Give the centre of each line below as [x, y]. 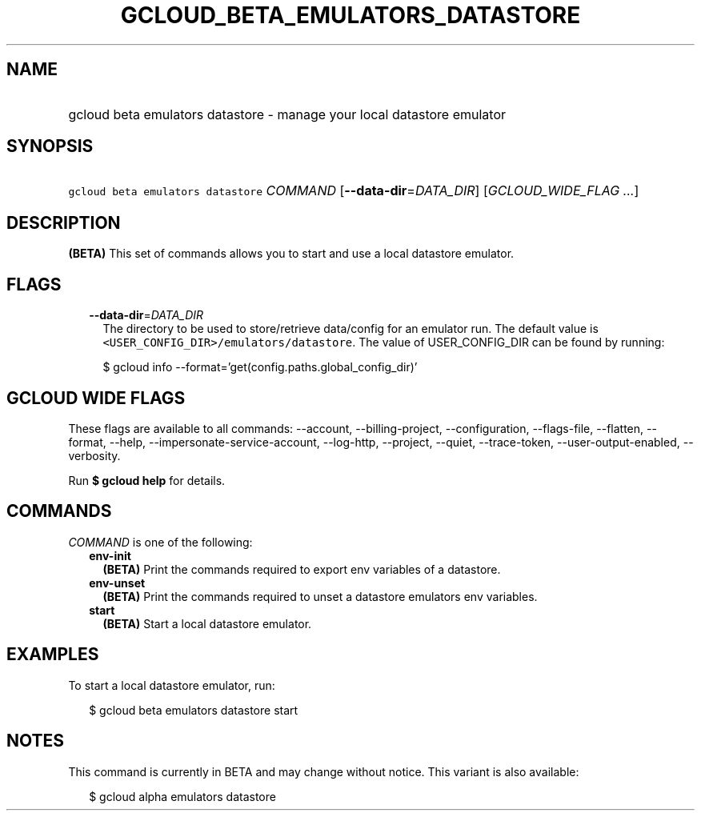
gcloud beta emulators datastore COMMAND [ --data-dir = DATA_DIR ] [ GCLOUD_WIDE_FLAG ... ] [354, 191]
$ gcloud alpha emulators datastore [182, 796]
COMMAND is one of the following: [160, 542]
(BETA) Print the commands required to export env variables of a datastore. [302, 569]
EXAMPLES [53, 655]
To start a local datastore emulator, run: [172, 685]
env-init [110, 555]
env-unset [117, 583]
